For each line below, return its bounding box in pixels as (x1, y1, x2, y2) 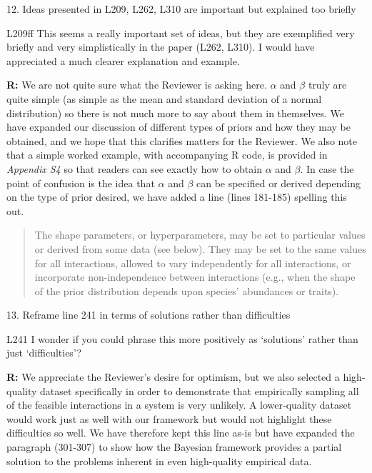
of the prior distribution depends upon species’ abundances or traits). (34, 283, 339, 298)
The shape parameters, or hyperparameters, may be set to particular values (34, 227, 366, 242)
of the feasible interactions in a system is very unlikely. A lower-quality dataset (6, 397, 352, 412)
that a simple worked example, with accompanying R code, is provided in (6, 147, 328, 162)
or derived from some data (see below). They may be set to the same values (34, 241, 366, 256)
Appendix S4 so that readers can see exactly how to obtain (6, 161, 262, 176)
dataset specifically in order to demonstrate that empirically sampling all (40, 383, 359, 398)
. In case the (300, 161, 354, 176)
